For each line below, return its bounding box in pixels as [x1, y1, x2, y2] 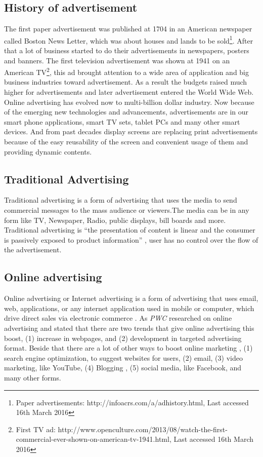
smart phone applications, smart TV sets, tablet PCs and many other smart [4, 116, 240, 127]
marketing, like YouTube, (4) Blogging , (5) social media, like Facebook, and [4, 362, 242, 373]
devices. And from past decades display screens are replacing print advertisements [4, 126, 258, 137]
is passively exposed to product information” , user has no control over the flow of [4, 234, 258, 245]
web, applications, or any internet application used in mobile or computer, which [4, 302, 254, 313]
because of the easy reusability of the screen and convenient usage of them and [4, 136, 248, 147]
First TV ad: [16, 424, 56, 434]
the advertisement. [4, 244, 62, 255]
